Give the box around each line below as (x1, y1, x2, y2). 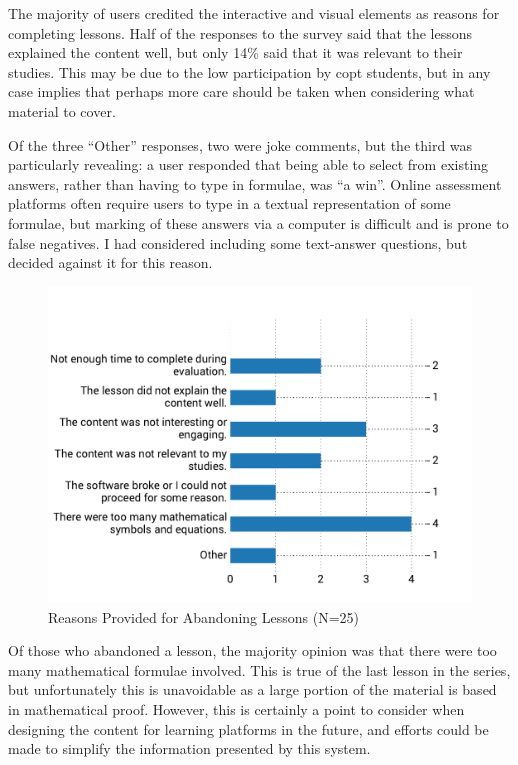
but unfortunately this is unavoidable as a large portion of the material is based (8, 679, 497, 700)
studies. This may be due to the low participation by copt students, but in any (8, 61, 491, 82)
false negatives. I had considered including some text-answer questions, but (8, 232, 468, 253)
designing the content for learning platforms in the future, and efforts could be (8, 718, 489, 739)
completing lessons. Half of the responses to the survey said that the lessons (8, 22, 473, 43)
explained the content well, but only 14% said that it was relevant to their (8, 42, 463, 63)
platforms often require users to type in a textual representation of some (8, 193, 451, 214)
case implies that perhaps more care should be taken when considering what (8, 81, 475, 102)
